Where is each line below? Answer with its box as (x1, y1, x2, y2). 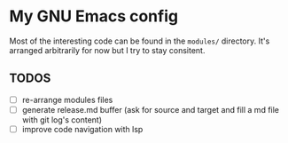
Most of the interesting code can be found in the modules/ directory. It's (9, 36, 270, 46)
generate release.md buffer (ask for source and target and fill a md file (21, 104, 280, 115)
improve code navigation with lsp (21, 123, 144, 134)
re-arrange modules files (21, 94, 113, 105)
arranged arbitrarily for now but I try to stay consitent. (9, 44, 206, 55)
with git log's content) (21, 114, 103, 125)
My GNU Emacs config (9, 6, 179, 27)
